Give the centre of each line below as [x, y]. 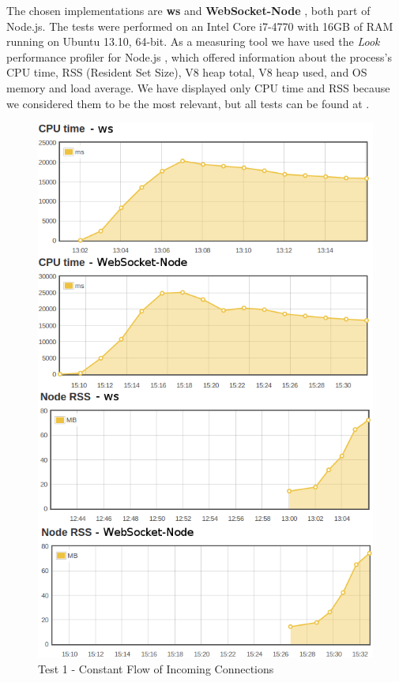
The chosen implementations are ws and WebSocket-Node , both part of [188, 10]
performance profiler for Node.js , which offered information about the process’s [199, 56]
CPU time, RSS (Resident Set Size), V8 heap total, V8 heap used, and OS [187, 72]
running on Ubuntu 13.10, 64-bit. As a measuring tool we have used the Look [193, 41]
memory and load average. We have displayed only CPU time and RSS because [198, 87]
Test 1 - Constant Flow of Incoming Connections [156, 668]
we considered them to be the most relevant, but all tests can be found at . [188, 103]
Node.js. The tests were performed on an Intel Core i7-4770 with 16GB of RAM [200, 26]
